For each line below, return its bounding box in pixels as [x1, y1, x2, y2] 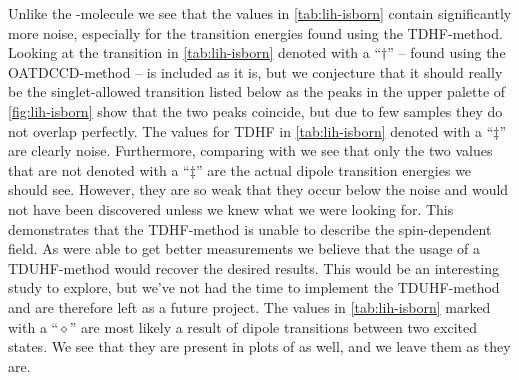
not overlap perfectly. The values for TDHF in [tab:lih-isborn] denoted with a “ [8, 120, 494, 141]
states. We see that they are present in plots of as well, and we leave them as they [8, 336, 511, 357]
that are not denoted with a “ [8, 159, 190, 180]
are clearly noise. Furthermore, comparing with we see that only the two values [8, 140, 493, 161]
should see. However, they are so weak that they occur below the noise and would [8, 179, 509, 200]
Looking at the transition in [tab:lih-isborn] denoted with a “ [8, 42, 382, 63]
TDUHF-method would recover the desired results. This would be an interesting [8, 257, 499, 278]
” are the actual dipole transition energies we [195, 159, 472, 180]
